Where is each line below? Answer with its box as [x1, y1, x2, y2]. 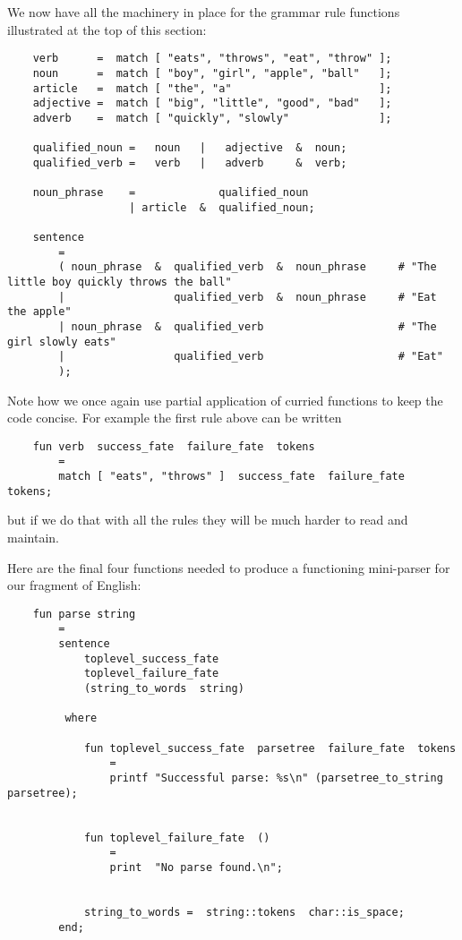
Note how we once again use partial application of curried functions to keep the [7, 390, 443, 409]
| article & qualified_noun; [129, 201, 315, 214]
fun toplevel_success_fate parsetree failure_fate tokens [83, 741, 457, 755]
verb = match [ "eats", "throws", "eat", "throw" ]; [32, 52, 392, 65]
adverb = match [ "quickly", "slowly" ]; [32, 111, 392, 124]
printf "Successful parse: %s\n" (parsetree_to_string [109, 772, 443, 785]
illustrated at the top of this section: [7, 20, 207, 38]
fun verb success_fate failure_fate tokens [32, 440, 315, 453]
